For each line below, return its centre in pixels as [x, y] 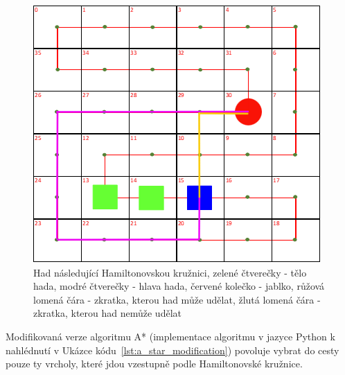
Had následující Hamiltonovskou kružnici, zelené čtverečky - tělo [170, 272]
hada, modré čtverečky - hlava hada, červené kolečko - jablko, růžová [179, 286]
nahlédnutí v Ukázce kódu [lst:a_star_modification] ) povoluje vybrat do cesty [172, 350]
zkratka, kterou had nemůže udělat [107, 313]
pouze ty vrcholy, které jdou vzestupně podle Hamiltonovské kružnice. [154, 364]
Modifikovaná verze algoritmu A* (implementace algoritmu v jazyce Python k [170, 336]
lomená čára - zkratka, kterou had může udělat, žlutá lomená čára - [177, 299]
